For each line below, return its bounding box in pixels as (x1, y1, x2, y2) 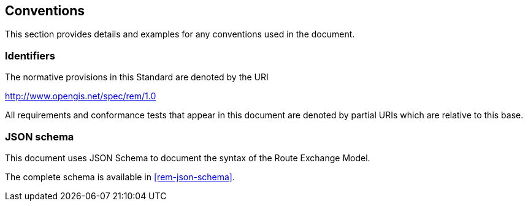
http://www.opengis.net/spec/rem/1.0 (5, 91, 156, 102)
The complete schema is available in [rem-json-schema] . (5, 171, 235, 182)
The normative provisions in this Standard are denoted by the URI (5, 72, 269, 83)
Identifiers (5, 49, 55, 62)
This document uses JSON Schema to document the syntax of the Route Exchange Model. (5, 152, 370, 163)
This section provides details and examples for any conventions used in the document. (5, 29, 355, 40)
